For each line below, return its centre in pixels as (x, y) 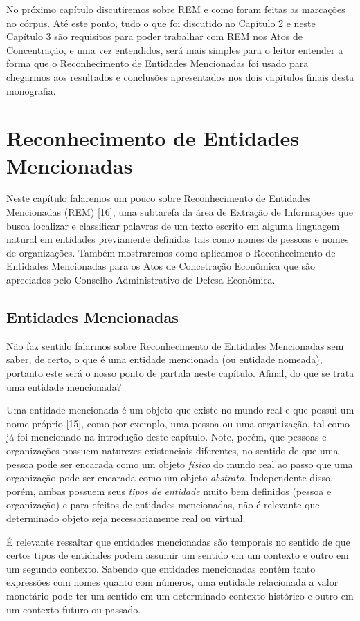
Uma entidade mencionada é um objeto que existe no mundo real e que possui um (180, 410)
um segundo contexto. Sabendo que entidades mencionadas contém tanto (161, 568)
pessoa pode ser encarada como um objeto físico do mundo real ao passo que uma (180, 464)
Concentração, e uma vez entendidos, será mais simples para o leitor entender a (175, 49)
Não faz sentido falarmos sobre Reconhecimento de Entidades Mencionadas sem (175, 345)
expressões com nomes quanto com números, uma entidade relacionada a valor (172, 582)
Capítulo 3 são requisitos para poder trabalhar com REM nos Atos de (154, 36)
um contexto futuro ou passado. (74, 609)
